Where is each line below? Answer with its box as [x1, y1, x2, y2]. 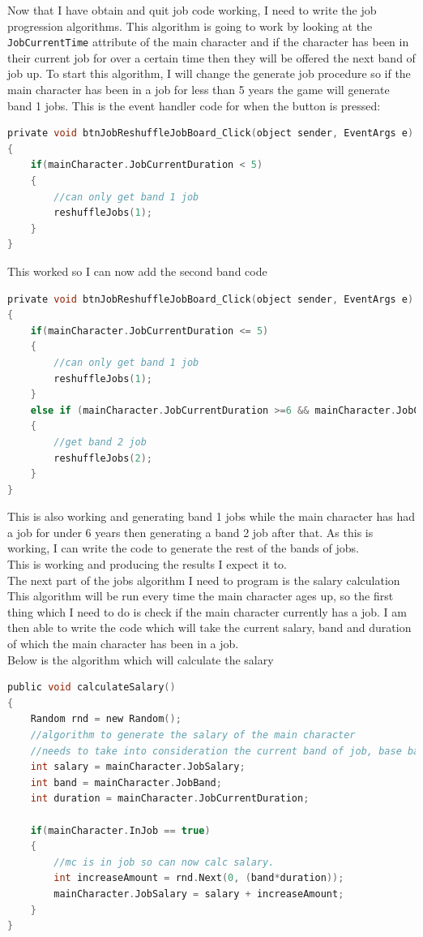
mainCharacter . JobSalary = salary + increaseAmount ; [53, 888, 344, 900]
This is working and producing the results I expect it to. [7, 556, 287, 573]
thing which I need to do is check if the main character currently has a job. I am [7, 603, 407, 620]
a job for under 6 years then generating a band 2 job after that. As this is [7, 523, 374, 540]
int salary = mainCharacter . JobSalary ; [30, 761, 246, 773]
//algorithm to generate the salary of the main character [30, 729, 356, 741]
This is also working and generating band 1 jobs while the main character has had [7, 508, 415, 525]
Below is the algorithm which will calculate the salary [7, 651, 274, 668]
